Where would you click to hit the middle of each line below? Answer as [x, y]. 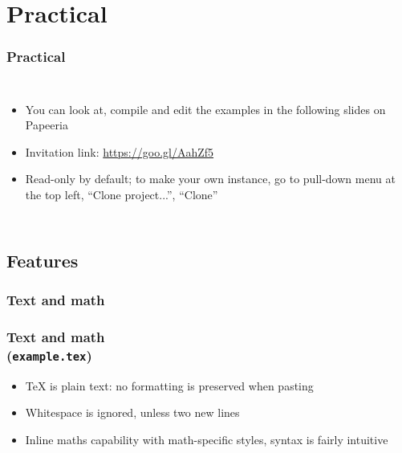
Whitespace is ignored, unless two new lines [132, 412]
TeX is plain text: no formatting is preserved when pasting [169, 385]
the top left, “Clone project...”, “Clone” [122, 194]
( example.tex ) [49, 355]
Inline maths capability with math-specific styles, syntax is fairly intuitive [207, 440]
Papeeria [47, 125]
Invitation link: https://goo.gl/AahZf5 [120, 151]
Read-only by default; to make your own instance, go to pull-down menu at [210, 179]
